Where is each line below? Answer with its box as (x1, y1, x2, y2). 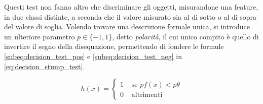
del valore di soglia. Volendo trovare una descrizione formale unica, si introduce (4, 21, 250, 32)
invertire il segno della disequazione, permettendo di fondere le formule (4, 41, 224, 51)
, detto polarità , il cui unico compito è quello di (112, 31, 259, 41)
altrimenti (131, 91, 163, 99)
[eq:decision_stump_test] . (4, 61, 85, 71)
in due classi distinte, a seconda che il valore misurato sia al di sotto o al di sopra (4, 11, 257, 22)
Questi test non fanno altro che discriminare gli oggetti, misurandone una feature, (4, 2, 258, 12)
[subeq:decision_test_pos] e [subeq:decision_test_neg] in (4, 50, 182, 61)
